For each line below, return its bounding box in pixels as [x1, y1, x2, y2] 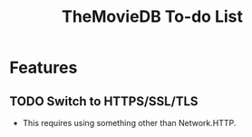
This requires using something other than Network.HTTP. [22, 118, 237, 128]
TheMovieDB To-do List [62, 6, 243, 27]
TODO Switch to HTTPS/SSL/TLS [9, 93, 199, 109]
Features [9, 57, 78, 78]
